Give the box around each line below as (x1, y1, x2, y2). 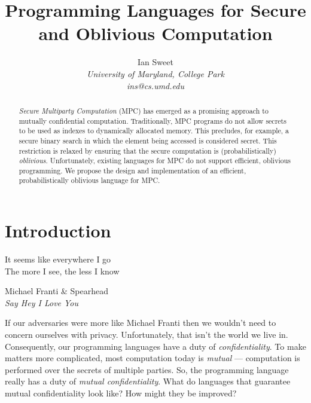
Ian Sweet (138, 56, 173, 68)
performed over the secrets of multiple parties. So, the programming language (5, 363, 289, 375)
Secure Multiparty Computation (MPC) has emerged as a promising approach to (19, 105, 269, 115)
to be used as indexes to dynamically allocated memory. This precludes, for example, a (19, 126, 289, 136)
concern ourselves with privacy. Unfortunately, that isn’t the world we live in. (5, 328, 288, 341)
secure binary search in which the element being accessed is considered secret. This (19, 135, 277, 145)
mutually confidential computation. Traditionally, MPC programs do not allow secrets (19, 115, 286, 126)
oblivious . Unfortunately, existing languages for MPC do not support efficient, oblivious (19, 155, 291, 166)
